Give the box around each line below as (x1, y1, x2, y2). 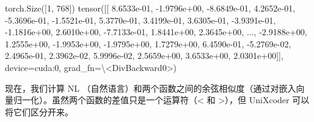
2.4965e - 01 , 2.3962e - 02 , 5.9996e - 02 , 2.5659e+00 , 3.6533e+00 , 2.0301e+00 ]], (5, 49, 283, 62)
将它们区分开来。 (5, 105, 73, 118)
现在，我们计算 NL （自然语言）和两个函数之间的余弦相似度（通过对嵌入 (5, 81, 296, 94)
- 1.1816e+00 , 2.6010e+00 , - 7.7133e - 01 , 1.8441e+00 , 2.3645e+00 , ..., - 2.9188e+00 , (5, 25, 307, 38)
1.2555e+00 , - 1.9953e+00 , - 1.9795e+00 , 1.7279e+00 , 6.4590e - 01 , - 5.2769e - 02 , (5, 37, 291, 50)
